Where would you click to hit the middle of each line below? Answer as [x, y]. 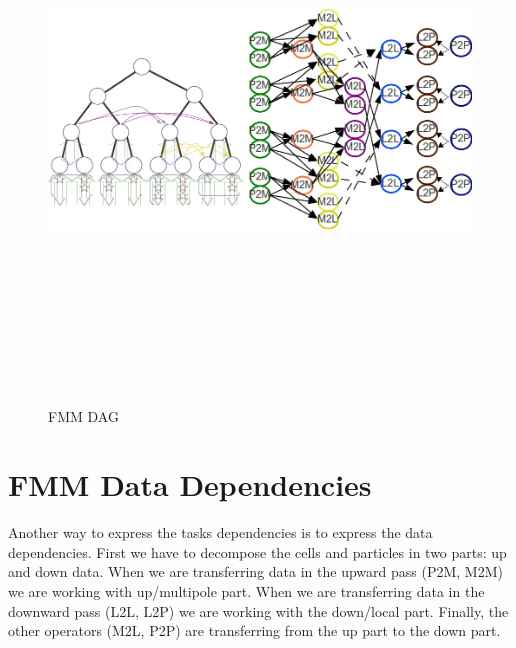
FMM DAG [83, 415]
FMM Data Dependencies [190, 484]
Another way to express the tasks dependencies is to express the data [220, 532]
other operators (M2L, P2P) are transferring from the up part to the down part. [254, 630]
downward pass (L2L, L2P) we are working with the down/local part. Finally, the [258, 610]
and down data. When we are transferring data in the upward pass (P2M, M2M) [255, 571]
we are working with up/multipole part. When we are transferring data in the [246, 591]
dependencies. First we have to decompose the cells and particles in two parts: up [257, 551]
